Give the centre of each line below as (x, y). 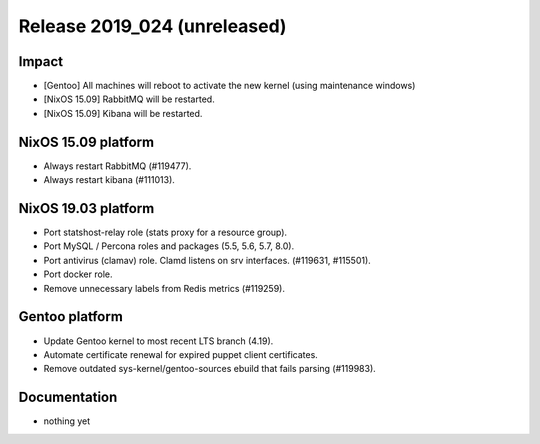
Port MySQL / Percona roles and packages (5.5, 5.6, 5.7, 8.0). (169, 246)
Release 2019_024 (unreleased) (152, 26)
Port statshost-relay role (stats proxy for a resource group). (165, 232)
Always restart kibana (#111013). (109, 180)
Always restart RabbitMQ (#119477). (117, 166)
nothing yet (67, 421)
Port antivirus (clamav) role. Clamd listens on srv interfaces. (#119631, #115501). (207, 260)
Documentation (68, 397)
